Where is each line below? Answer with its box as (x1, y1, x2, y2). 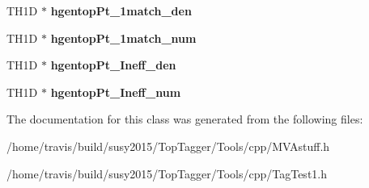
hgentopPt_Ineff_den (50, 56, 176, 73)
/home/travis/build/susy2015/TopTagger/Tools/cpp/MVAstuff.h (6, 137, 330, 154)
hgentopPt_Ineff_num (50, 83, 181, 100)
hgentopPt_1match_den (50, 2, 192, 19)
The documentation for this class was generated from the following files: (6, 111, 363, 127)
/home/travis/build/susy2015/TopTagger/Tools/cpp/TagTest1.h (6, 165, 328, 182)
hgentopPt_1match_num (50, 29, 197, 46)
